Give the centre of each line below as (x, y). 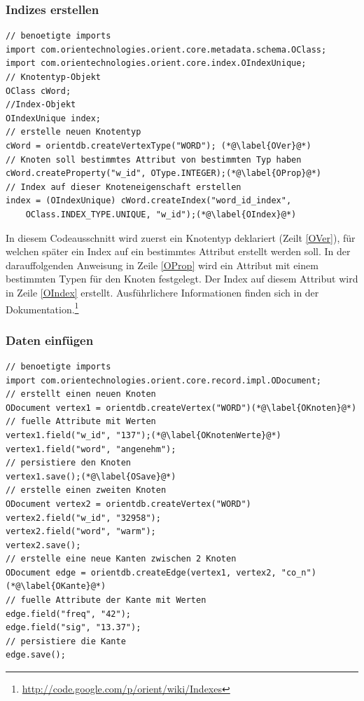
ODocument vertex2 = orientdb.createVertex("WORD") (128, 504)
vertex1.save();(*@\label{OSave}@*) (91, 476)
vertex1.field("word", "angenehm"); (91, 449)
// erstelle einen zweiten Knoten (86, 490)
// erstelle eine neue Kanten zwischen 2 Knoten (121, 559)
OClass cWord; (38, 91)
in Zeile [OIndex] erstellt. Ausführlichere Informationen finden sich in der (162, 292)
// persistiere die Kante (66, 641)
